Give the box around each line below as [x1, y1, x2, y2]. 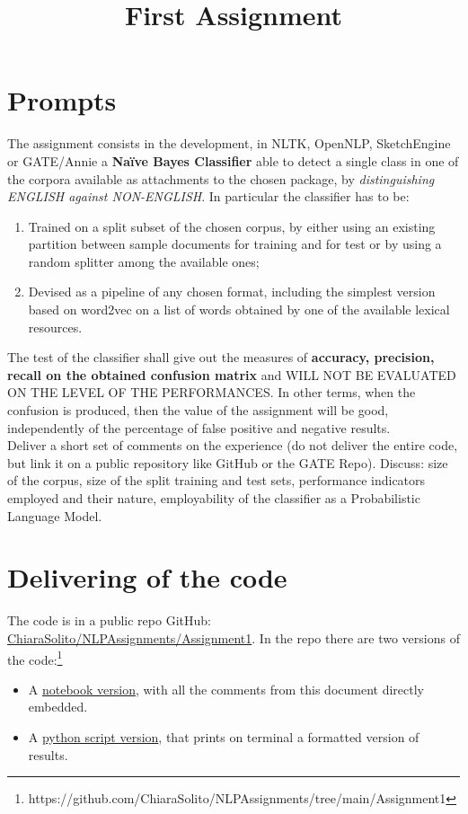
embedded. [28, 697, 88, 716]
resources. [28, 317, 83, 336]
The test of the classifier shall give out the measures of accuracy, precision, [7, 348, 435, 367]
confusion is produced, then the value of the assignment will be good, [7, 401, 389, 420]
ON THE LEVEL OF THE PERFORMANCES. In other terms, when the [7, 383, 416, 402]
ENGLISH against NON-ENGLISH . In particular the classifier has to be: [7, 187, 410, 206]
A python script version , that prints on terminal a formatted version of [28, 727, 419, 746]
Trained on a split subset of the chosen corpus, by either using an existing [28, 217, 436, 235]
